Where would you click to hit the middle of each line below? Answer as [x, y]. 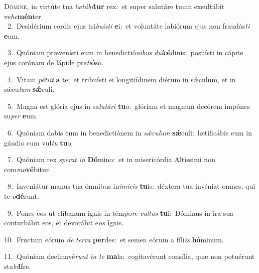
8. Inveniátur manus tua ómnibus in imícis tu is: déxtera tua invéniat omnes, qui [131, 186]
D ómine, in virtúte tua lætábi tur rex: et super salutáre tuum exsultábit [114, 6]
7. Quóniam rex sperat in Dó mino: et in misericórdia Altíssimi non [111, 159]
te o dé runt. [22, 195]
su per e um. [21, 116]
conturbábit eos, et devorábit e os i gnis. [64, 223]
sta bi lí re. [18, 266]
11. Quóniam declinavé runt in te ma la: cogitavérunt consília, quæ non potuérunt [129, 256]
